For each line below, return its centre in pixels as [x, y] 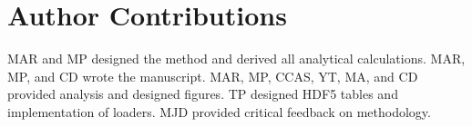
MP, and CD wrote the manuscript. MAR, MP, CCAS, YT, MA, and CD [213, 76]
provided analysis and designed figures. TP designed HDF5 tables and [203, 94]
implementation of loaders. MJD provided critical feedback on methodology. [219, 111]
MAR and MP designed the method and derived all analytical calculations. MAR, [236, 59]
